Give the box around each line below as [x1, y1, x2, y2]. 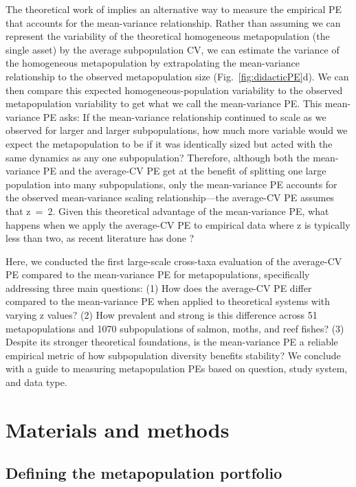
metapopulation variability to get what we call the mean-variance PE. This [5, 96, 322, 111]
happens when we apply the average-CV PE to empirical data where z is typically [5, 217, 351, 231]
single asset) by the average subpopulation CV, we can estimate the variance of [5, 42, 340, 56]
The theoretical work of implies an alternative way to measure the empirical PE [5, 2, 342, 16]
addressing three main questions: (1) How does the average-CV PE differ [5, 280, 312, 295]
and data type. [5, 375, 67, 389]
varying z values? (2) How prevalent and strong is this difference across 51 [5, 308, 318, 322]
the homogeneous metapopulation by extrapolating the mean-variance [5, 56, 300, 70]
